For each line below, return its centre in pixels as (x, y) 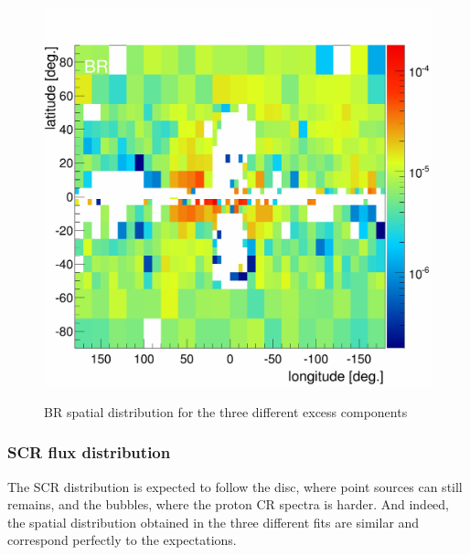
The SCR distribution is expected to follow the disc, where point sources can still (235, 486)
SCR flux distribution (89, 452)
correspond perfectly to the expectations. (122, 540)
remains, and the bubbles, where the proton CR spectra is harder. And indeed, (228, 504)
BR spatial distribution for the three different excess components (226, 411)
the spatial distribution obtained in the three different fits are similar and (214, 522)
